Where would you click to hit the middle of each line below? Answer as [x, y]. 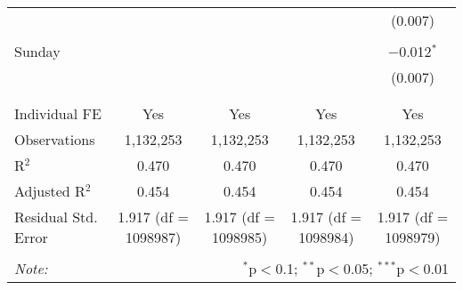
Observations [55, 139]
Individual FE [58, 113]
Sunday [37, 51]
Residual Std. [56, 217]
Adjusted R [50, 191]
